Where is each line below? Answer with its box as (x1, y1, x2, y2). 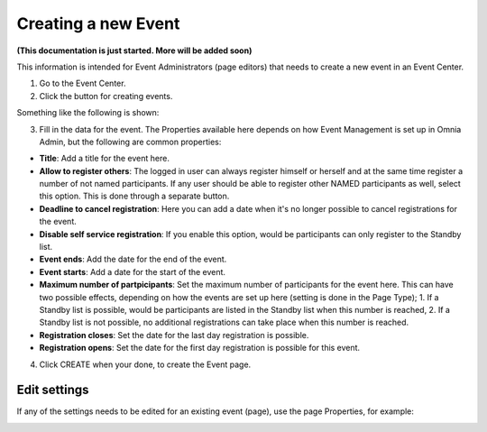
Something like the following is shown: (16, 107, 160, 118)
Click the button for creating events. (39, 90, 173, 101)
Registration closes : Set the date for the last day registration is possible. (39, 329, 309, 340)
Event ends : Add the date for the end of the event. (39, 253, 227, 265)
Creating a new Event (16, 14, 180, 33)
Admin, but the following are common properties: (39, 136, 222, 147)
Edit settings (16, 382, 89, 398)
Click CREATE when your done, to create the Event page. (39, 359, 252, 370)
